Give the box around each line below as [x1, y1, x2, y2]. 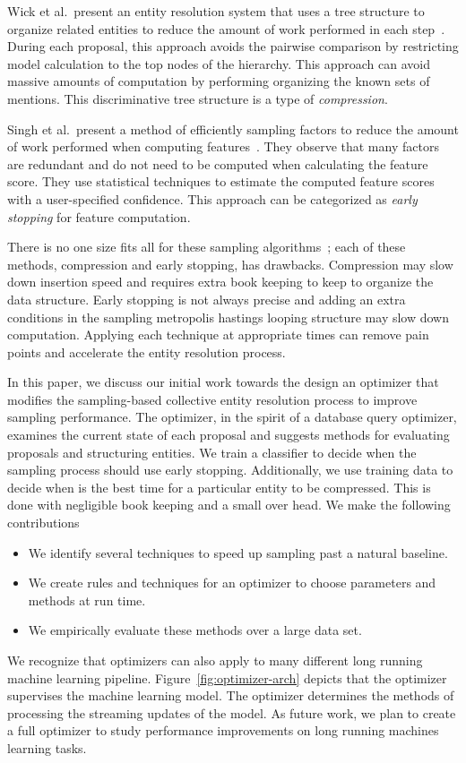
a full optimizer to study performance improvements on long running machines [7, 721, 439, 740]
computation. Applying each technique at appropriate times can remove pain [7, 325, 429, 344]
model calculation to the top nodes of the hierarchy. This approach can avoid [7, 54, 431, 73]
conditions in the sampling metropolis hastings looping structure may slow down [7, 307, 450, 326]
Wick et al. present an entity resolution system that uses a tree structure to [7, 2, 425, 20]
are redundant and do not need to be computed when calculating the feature [7, 154, 428, 173]
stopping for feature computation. [7, 207, 191, 226]
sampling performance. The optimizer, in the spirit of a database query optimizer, [7, 407, 457, 426]
